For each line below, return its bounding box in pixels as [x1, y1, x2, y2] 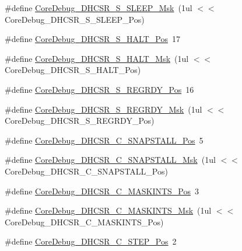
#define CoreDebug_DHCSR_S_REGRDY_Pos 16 [5, 83, 194, 95]
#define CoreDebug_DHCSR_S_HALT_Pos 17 [5, 33, 180, 45]
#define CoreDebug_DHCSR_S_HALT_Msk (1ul [5, 52, 189, 64]
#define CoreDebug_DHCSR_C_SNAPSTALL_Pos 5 [5, 134, 204, 146]
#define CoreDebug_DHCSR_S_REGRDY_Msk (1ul [5, 103, 202, 115]
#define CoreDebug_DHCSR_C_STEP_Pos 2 [5, 235, 177, 247]
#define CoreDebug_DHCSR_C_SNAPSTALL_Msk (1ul [5, 154, 216, 166]
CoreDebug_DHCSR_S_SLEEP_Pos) [5, 13, 145, 25]
